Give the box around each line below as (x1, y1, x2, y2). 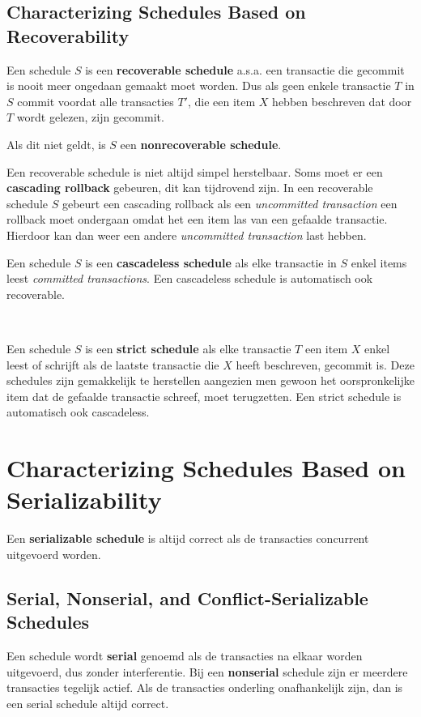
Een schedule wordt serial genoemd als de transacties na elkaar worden (6, 647, 363, 664)
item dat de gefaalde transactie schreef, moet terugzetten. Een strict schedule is (6, 387, 402, 404)
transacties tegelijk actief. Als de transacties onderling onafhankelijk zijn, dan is (6, 679, 403, 696)
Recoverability (6, 23, 130, 48)
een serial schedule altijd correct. (6, 694, 169, 711)
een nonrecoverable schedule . (120, 135, 282, 152)
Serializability (6, 483, 162, 516)
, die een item (187, 92, 256, 109)
